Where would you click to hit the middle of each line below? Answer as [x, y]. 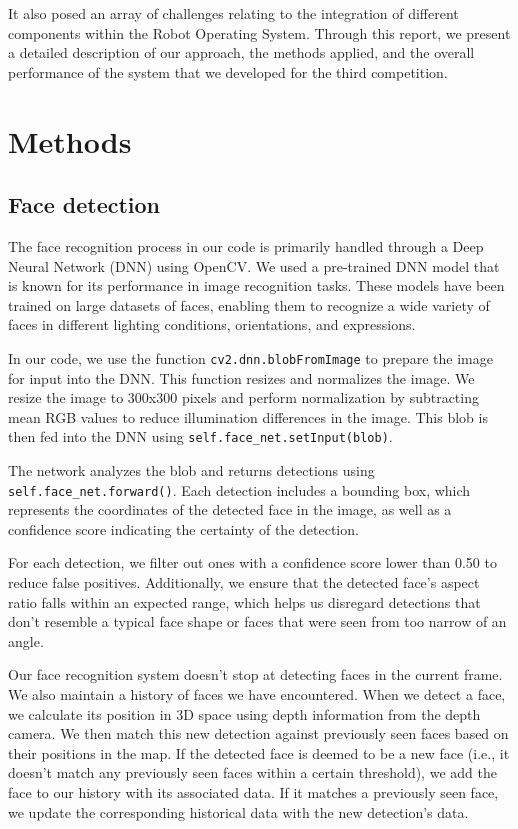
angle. [26, 640]
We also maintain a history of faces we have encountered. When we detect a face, [257, 694]
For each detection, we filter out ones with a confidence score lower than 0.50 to [252, 562]
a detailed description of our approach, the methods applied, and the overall [241, 52]
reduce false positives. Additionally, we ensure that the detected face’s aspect [244, 582]
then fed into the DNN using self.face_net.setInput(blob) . [200, 436]
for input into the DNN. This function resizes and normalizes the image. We [241, 377]
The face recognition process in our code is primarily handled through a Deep [246, 245]
